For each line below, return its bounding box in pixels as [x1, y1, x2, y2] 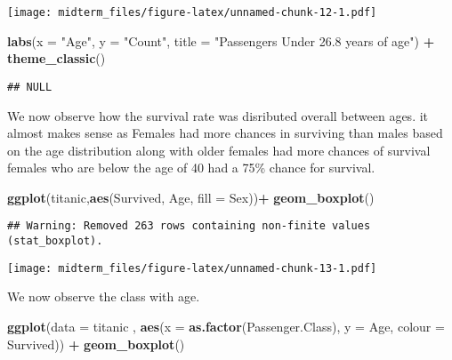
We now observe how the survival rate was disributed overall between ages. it [7, 106, 429, 124]
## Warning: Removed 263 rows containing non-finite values [7, 220, 371, 233]
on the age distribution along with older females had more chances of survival [7, 140, 431, 159]
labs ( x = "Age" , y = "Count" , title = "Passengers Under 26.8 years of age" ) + [7, 31, 435, 50]
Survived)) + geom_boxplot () [7, 334, 185, 353]
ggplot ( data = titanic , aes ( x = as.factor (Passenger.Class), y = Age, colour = [7, 317, 445, 336]
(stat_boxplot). [7, 235, 103, 248]
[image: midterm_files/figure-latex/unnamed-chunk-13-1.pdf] [7, 261, 377, 275]
